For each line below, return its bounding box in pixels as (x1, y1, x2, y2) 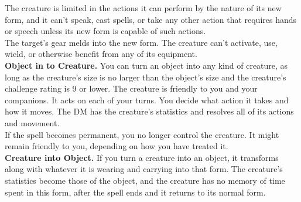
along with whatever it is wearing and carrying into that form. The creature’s (5, 163, 283, 175)
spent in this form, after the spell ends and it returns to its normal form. (5, 186, 266, 198)
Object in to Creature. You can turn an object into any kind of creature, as (5, 59, 288, 71)
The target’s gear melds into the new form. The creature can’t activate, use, (5, 36, 278, 48)
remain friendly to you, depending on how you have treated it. (5, 140, 228, 152)
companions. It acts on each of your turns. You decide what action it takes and (5, 93, 289, 106)
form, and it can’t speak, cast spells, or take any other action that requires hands (5, 13, 297, 25)
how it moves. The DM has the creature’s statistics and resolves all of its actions (5, 105, 294, 117)
